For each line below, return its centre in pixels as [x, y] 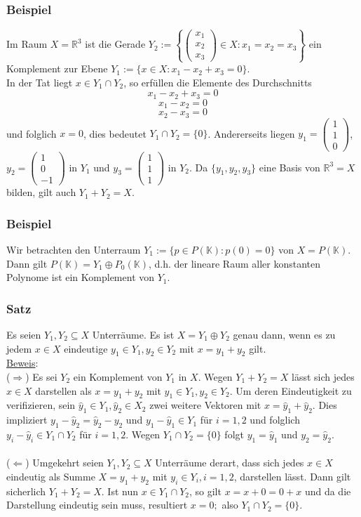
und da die [328, 491]
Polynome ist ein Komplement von [81, 277]
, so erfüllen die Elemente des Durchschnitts [218, 82]
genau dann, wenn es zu [284, 334]
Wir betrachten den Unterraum [74, 249]
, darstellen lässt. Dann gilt [292, 476]
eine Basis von [290, 167]
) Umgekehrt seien [64, 463]
